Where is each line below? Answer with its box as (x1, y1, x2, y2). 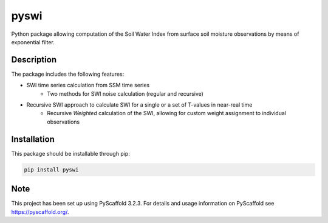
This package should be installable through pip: (11, 150, 130, 157)
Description (11, 55, 57, 65)
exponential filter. (11, 38, 55, 45)
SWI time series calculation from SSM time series (26, 82, 150, 89)
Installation (11, 134, 55, 144)
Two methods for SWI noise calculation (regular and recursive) (47, 90, 203, 97)
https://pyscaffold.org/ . (11, 208, 69, 215)
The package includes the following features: (11, 70, 125, 78)
